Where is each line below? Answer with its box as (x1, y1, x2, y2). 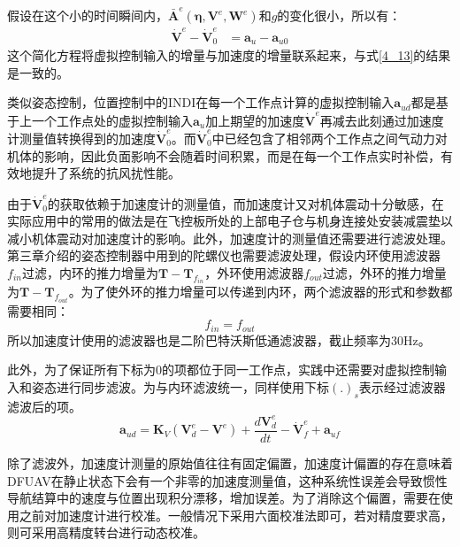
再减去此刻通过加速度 (319, 111, 444, 129)
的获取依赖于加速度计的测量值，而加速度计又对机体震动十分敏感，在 (47, 194, 444, 212)
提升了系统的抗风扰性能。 (31, 164, 180, 182)
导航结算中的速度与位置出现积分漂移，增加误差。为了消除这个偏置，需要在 (7, 489, 441, 507)
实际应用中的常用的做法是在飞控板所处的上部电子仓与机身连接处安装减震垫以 (7, 212, 453, 230)
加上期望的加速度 (205, 111, 305, 129)
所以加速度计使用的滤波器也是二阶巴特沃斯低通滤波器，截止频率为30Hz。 (7, 330, 431, 349)
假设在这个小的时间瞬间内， (7, 6, 168, 24)
